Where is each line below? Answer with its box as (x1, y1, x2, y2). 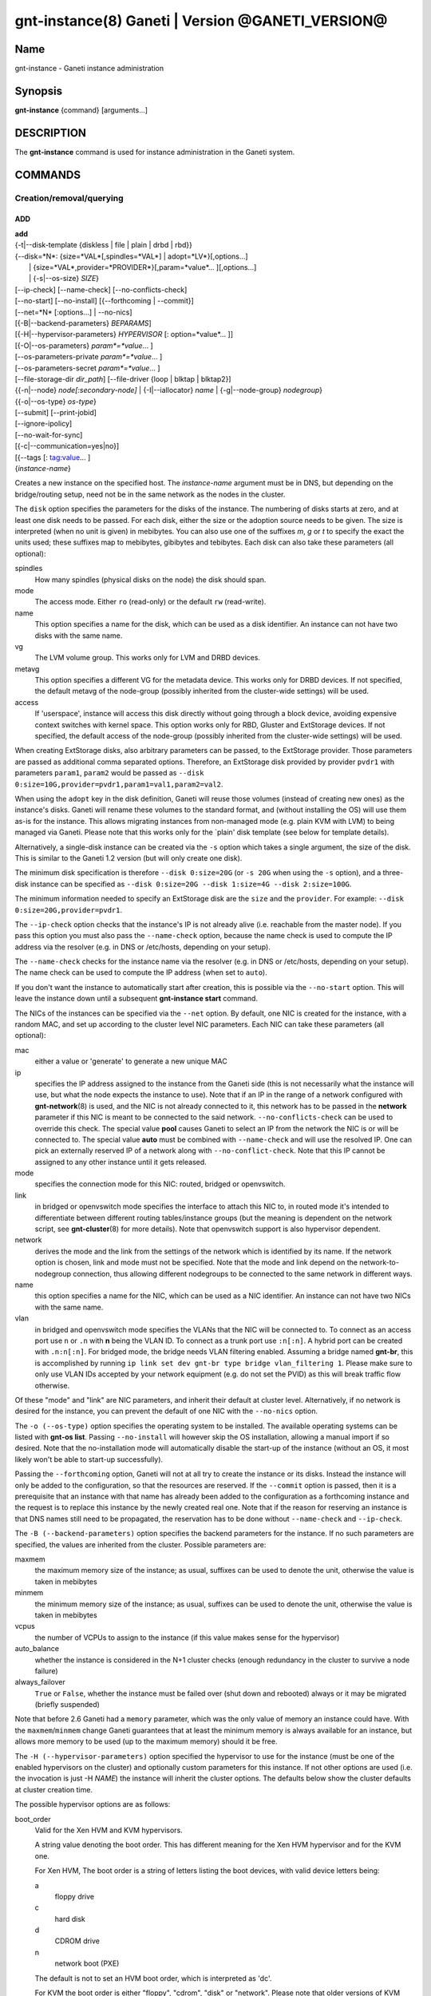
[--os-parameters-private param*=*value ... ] (14, 352, 163, 362)
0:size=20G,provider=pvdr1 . (14, 905, 123, 914)
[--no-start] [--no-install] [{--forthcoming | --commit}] (14, 296, 195, 306)
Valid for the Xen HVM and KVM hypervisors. (34, 1825, 183, 1835)
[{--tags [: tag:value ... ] (14, 452, 91, 462)
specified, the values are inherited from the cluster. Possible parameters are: (14, 1539, 267, 1549)
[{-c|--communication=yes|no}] (14, 442, 120, 451)
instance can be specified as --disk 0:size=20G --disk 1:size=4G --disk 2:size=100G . (30, 879, 352, 889)
